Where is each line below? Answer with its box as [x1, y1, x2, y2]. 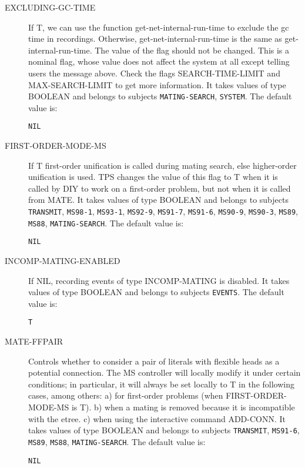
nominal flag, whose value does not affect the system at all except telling [28, 55, 290, 68]
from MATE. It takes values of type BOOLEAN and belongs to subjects [28, 193, 289, 206]
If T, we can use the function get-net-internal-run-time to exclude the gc [28, 21, 289, 33]
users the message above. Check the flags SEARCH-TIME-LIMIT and [28, 66, 280, 79]
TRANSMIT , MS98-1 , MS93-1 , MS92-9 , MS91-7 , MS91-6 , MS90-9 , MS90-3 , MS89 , [28, 205, 298, 218]
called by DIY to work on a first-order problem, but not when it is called [28, 182, 291, 194]
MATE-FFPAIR [5, 335, 63, 347]
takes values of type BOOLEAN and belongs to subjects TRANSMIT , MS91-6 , [28, 424, 300, 436]
